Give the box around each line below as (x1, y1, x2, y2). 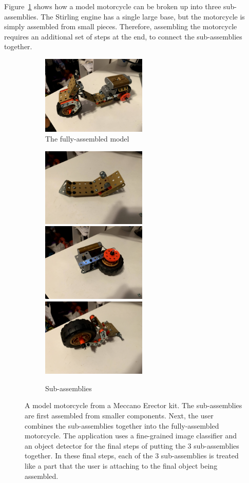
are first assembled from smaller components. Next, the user (25, 410, 214, 420)
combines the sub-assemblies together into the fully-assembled (25, 420, 219, 431)
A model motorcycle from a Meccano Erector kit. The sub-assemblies (25, 400, 242, 411)
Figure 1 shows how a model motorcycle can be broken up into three (4, 1, 221, 11)
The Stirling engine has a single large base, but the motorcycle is (41, 11, 245, 22)
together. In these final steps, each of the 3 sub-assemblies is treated (25, 450, 239, 461)
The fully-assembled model (45, 133, 129, 144)
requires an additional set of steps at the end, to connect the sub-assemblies (4, 31, 242, 42)
